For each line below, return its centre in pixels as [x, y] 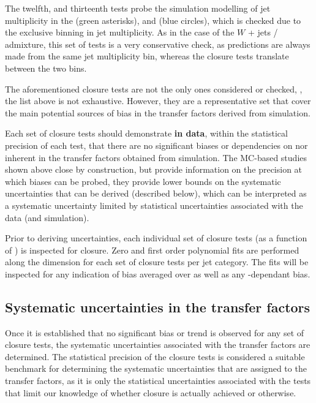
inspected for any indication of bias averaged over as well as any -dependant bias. [158, 273]
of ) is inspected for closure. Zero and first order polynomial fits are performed [152, 250]
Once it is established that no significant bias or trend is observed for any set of [155, 332]
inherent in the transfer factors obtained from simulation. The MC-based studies [156, 157]
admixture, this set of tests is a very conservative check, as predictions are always [158, 44]
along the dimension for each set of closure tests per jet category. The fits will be [157, 262]
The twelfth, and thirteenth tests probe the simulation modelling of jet [138, 8]
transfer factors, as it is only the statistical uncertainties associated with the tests [158, 381]
